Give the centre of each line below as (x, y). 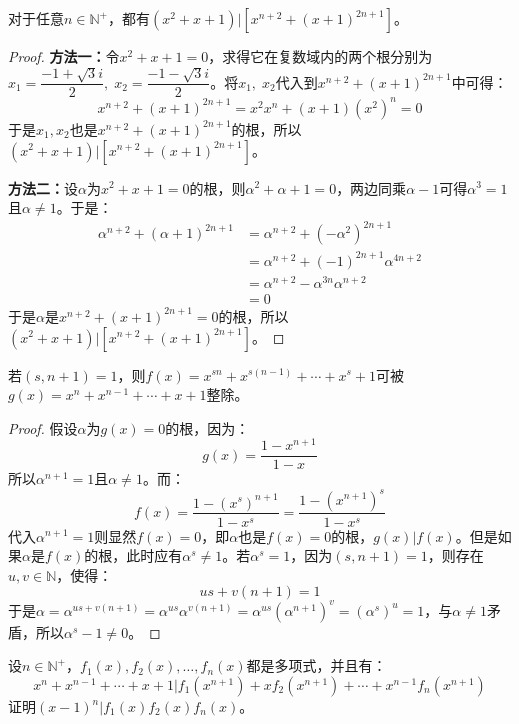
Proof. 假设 (43, 427)
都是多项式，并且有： (316, 665)
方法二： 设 (43, 187)
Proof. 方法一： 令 (64, 56)
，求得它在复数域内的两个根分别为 (320, 56)
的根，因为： (207, 427)
